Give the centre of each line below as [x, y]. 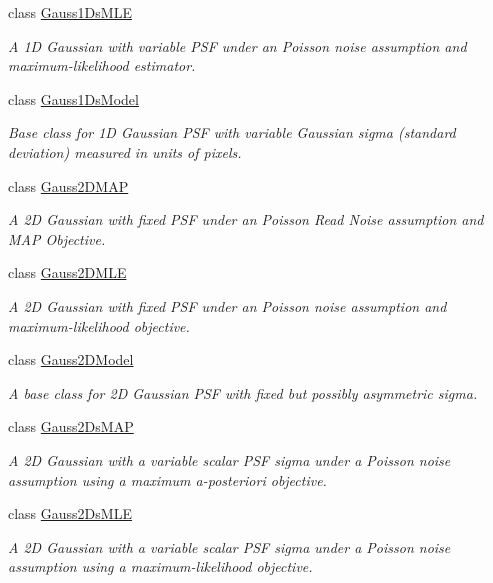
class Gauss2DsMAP [71, 426]
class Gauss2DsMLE [70, 513]
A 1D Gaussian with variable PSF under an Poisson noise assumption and [237, 45]
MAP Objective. [57, 238]
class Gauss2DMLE [67, 272]
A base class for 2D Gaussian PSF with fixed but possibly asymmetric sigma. [243, 392]
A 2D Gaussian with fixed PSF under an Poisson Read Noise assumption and [246, 219]
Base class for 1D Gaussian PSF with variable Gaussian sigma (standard [232, 132]
